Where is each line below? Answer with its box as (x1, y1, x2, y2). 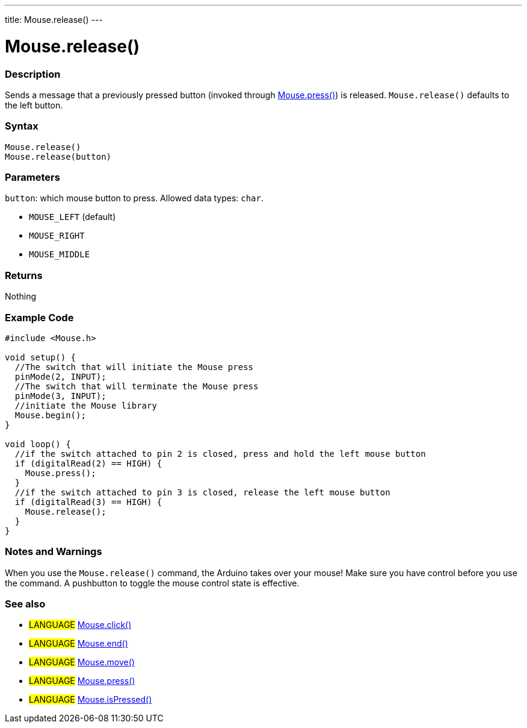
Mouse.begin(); (14, 410, 86, 420)
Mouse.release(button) (5, 151, 112, 162)
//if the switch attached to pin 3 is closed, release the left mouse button (14, 487, 390, 497)
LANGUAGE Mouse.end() (29, 638, 128, 649)
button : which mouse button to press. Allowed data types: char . (5, 193, 264, 204)
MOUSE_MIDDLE (29, 249, 90, 260)
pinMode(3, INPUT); (14, 391, 106, 401)
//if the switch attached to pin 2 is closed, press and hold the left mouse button (14, 448, 426, 459)
